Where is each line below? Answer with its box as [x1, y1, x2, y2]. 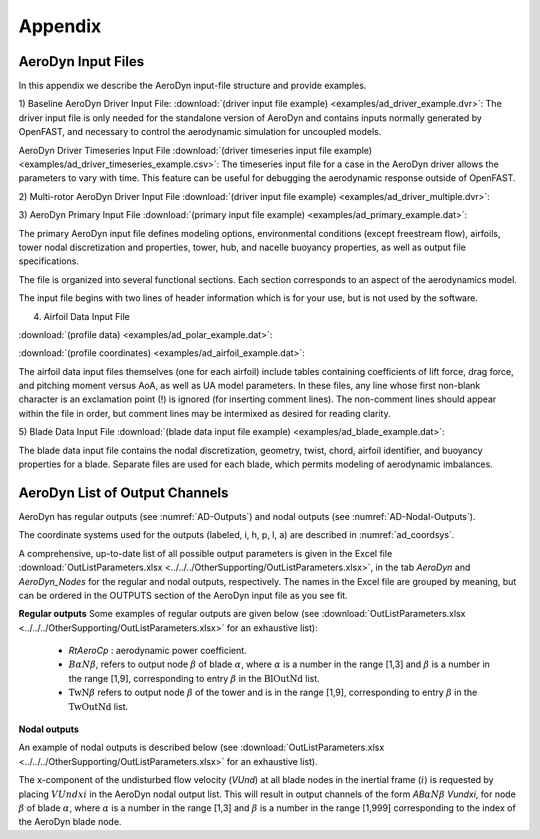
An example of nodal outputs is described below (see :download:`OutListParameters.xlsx [18, 741, 385, 754]
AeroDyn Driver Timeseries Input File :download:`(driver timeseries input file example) [18, 144, 373, 156]
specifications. [18, 255, 80, 267]
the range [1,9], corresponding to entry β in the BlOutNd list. [68, 672, 320, 684]
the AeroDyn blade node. [18, 816, 122, 828]
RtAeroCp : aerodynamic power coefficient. [68, 645, 247, 657]
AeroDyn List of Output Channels [18, 484, 229, 501]
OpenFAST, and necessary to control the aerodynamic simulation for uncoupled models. [18, 126, 382, 138]
